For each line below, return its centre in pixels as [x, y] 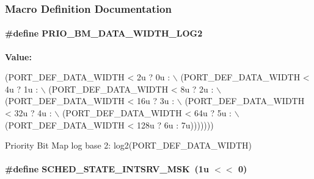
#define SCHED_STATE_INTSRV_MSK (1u [107, 169]
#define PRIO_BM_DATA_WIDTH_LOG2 [104, 33]
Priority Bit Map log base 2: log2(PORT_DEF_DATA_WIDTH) [129, 145]
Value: [18, 56]
